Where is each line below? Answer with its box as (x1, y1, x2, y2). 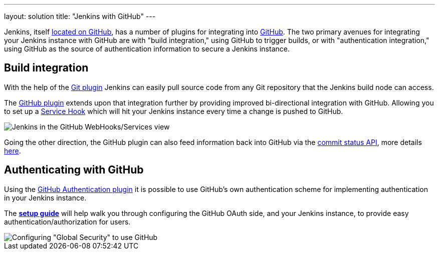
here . (4, 146, 21, 155)
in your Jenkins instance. (4, 193, 87, 202)
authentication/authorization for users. (4, 217, 131, 226)
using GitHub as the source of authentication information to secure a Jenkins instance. (4, 44, 290, 53)
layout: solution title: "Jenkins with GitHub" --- (4, 12, 156, 20)
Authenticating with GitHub (4, 163, 144, 176)
